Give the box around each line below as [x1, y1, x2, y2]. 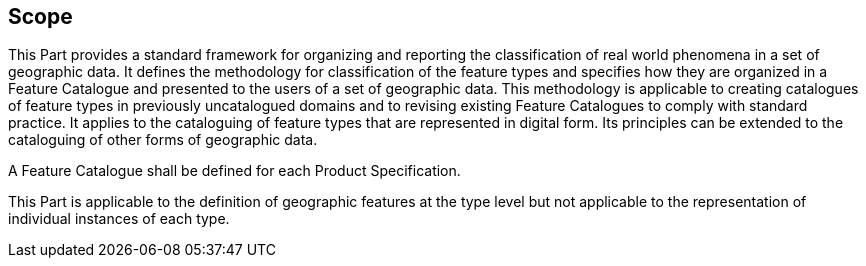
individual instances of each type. [8, 210, 230, 228]
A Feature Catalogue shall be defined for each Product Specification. [8, 162, 461, 180]
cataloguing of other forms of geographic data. [8, 131, 318, 149]
